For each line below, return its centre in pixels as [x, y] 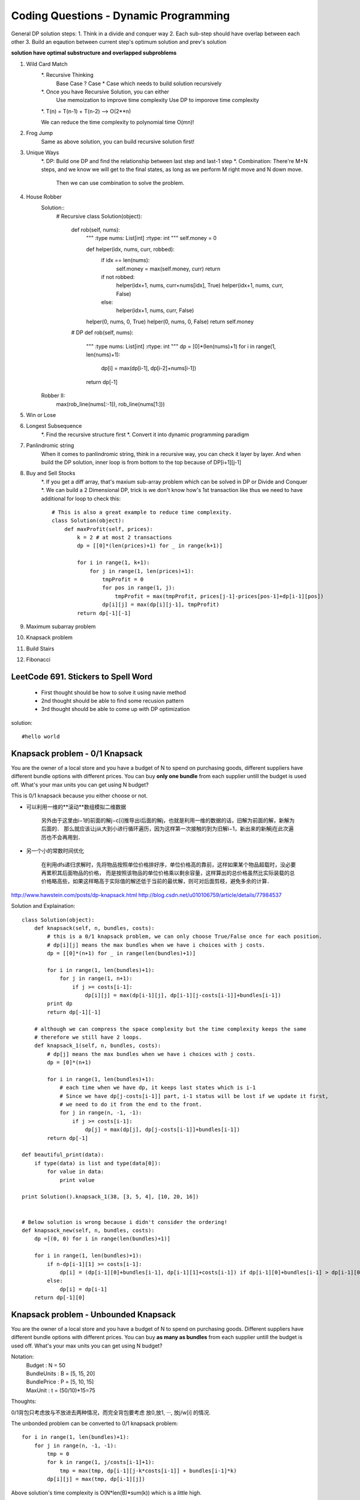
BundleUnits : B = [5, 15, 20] [61, 1373]
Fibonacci [38, 659]
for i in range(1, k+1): [113, 563]
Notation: [22, 1357]
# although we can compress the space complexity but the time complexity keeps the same [170, 1029]
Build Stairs [40, 649]
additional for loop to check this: [81, 499]
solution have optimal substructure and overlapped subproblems [94, 53]
